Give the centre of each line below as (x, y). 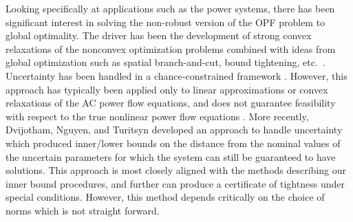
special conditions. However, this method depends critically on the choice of (165, 197)
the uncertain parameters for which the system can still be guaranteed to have (171, 156)
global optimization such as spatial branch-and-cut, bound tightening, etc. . (165, 62)
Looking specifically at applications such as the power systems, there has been (170, 8)
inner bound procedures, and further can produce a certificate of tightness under (175, 183)
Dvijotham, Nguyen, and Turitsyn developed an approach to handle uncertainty (174, 130)
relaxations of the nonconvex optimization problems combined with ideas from (171, 48)
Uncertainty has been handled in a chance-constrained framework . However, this (176, 75)
